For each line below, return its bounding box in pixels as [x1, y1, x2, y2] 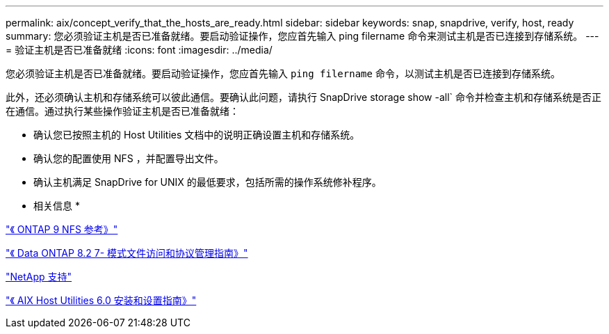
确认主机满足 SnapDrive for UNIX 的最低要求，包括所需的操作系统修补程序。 [33, 176, 382, 188]
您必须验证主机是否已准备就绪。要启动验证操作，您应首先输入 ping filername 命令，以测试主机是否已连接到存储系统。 [6, 67, 560, 79]
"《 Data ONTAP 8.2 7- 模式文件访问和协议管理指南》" [6, 247, 248, 259]
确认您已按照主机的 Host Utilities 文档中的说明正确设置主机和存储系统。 [33, 129, 360, 141]
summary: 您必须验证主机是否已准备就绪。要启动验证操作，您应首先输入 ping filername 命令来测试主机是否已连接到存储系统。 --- [6, 30, 599, 42]
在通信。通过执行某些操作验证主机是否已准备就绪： [6, 105, 239, 117]
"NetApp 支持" [6, 271, 72, 283]
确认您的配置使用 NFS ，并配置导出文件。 [33, 152, 224, 164]
